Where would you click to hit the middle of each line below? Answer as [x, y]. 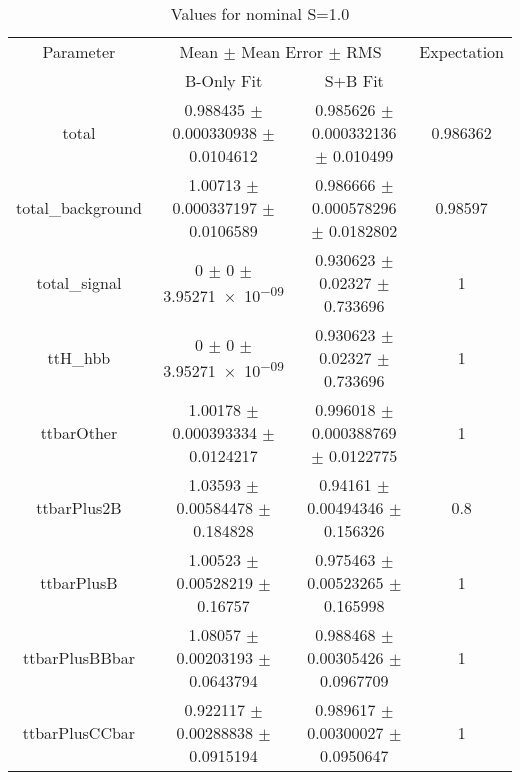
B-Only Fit [223, 80]
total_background [79, 207]
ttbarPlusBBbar [78, 657]
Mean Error [282, 51]
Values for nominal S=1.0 [260, 13]
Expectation [461, 51]
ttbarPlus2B [79, 507]
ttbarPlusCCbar [79, 732]
